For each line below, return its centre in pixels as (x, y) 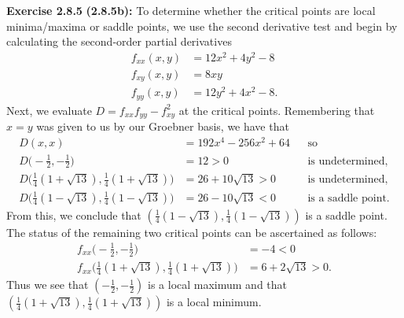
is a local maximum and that (218, 285)
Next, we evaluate (49, 110)
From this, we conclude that (74, 214)
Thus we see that (48, 285)
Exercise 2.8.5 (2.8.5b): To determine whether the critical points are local (191, 10)
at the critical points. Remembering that (277, 110)
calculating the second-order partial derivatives (119, 41)
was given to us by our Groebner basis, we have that (163, 126)
